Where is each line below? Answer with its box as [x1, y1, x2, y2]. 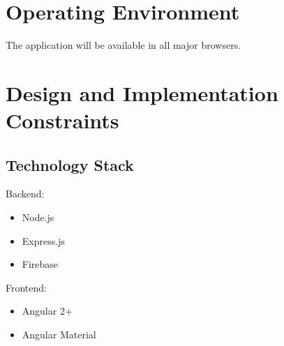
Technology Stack [6, 153, 134, 175]
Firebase [22, 257, 59, 271]
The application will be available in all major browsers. [6, 38, 241, 52]
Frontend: [6, 280, 47, 294]
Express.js [22, 233, 65, 248]
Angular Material [22, 327, 96, 342]
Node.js [22, 210, 54, 225]
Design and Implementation [6, 78, 278, 107]
